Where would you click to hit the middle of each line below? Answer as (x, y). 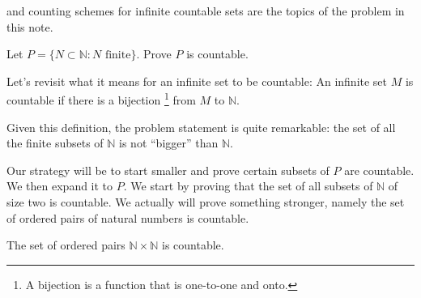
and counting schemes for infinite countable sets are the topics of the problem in (206, 11)
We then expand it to (60, 186)
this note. (30, 26)
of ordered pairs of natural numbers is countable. (128, 217)
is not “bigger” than (169, 143)
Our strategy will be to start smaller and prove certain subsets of (168, 170)
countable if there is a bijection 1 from (101, 99)
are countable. (379, 170)
